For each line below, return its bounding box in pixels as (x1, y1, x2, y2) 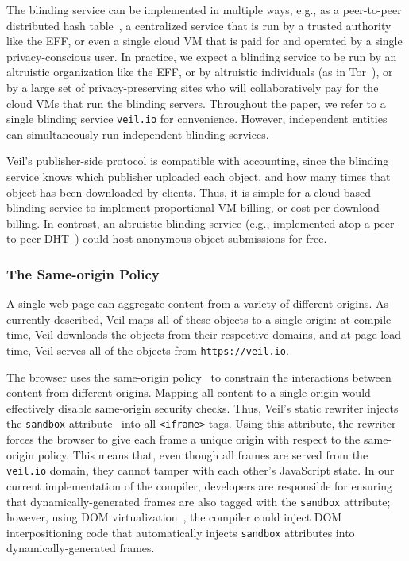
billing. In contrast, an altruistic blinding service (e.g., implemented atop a (6, 214, 370, 231)
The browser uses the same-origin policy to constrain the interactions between (6, 368, 392, 385)
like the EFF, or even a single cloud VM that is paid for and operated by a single (6, 33, 403, 49)
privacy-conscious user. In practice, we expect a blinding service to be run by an (6, 48, 397, 64)
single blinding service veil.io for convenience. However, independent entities (6, 110, 388, 127)
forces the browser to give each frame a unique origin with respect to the (6, 431, 361, 448)
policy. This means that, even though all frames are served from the (37, 446, 368, 463)
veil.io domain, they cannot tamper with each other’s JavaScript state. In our (6, 462, 395, 478)
